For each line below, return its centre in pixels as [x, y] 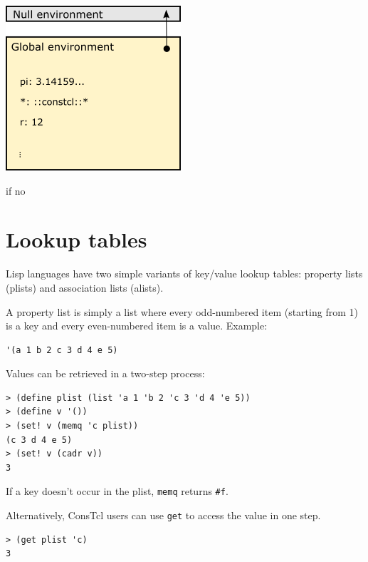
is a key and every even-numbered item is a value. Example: [137, 326]
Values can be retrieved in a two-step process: [105, 373]
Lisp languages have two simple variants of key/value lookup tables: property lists [184, 274]
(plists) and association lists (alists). [85, 287]
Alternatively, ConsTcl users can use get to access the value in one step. [163, 515]
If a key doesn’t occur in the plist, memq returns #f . [117, 491]
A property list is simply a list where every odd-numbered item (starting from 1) [182, 311]
